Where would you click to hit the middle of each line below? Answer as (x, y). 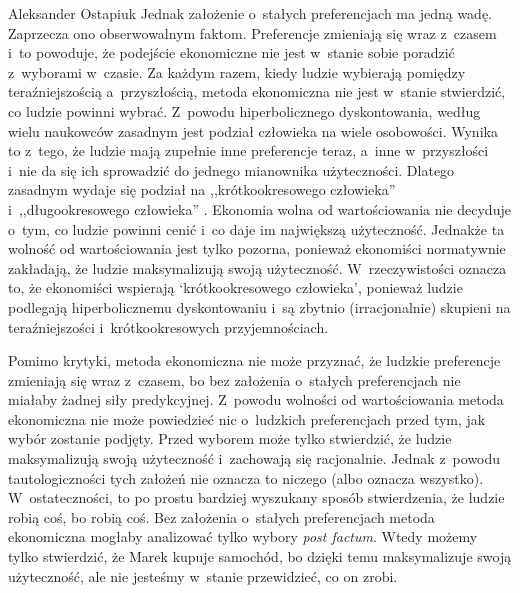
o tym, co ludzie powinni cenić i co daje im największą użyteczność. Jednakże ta (256, 228)
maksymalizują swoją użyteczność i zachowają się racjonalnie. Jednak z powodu (254, 458)
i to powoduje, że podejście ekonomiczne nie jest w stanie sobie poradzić (231, 52)
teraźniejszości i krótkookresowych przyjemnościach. (168, 326)
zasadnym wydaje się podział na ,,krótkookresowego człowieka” (202, 189)
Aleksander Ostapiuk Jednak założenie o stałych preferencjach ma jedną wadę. (250, 13)
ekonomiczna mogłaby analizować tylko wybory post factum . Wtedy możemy (243, 536)
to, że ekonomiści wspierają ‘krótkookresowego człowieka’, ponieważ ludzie (235, 287)
